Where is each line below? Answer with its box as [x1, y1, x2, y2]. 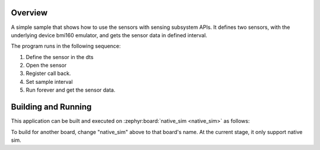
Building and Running [11, 102, 92, 112]
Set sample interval [25, 78, 73, 85]
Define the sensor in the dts [25, 53, 94, 60]
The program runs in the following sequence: [11, 43, 121, 50]
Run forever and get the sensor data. [25, 86, 116, 94]
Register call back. [25, 70, 71, 77]
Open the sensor [25, 62, 67, 69]
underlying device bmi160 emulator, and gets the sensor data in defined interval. [11, 31, 207, 38]
